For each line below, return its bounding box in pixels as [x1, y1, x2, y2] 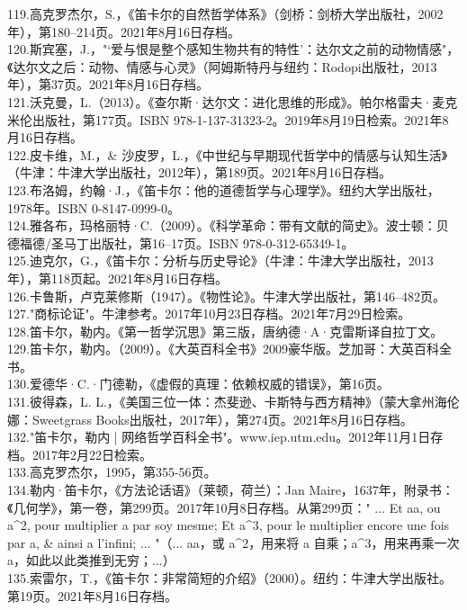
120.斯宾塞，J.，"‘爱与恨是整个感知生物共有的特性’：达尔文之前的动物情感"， [7, 40, 460, 58]
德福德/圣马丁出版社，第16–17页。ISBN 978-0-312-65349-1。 [7, 233, 355, 252]
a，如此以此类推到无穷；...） [7, 551, 175, 570]
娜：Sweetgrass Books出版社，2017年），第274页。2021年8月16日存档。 [7, 409, 413, 428]
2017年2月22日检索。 [31, 444, 152, 463]
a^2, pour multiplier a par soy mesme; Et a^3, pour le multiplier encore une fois [7, 516, 450, 534]
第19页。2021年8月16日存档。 [7, 586, 177, 605]
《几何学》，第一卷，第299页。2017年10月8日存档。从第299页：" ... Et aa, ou [7, 498, 441, 516]
